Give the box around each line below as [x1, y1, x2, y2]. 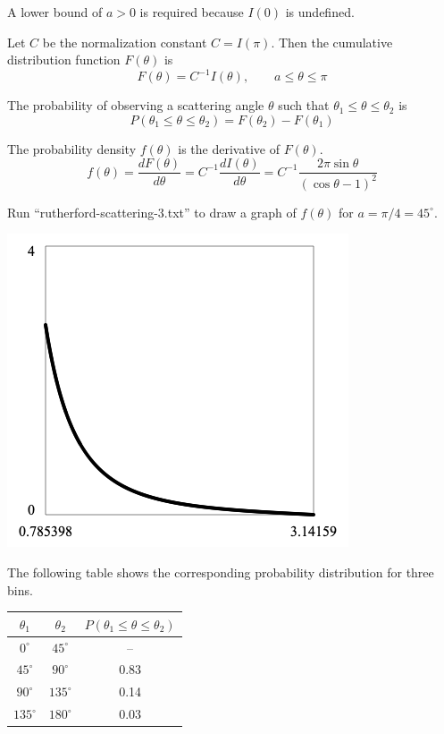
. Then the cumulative [271, 32, 393, 51]
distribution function [7, 50, 121, 69]
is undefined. [285, 3, 355, 21]
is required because [139, 3, 244, 21]
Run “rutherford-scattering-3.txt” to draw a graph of [7, 202, 297, 221]
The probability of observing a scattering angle [7, 96, 264, 115]
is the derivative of [178, 139, 280, 158]
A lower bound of [7, 3, 103, 21]
